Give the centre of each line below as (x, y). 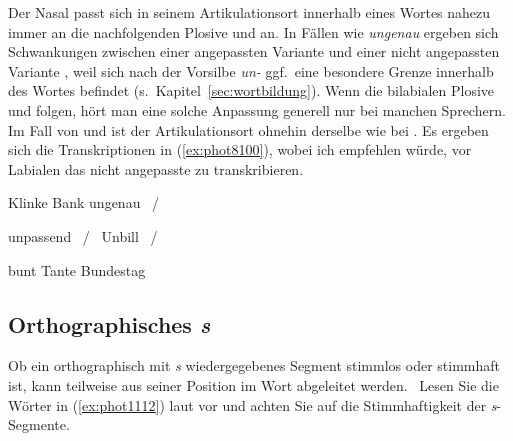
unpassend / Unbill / (83, 235)
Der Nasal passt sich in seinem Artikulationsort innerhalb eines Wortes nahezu (249, 12)
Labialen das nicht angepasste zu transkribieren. (156, 168)
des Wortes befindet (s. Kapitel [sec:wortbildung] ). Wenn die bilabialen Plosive (251, 90)
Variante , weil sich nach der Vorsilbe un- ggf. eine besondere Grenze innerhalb (251, 70)
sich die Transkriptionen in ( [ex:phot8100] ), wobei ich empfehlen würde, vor (240, 149)
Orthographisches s (109, 323)
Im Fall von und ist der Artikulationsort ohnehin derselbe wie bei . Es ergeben (248, 129)
